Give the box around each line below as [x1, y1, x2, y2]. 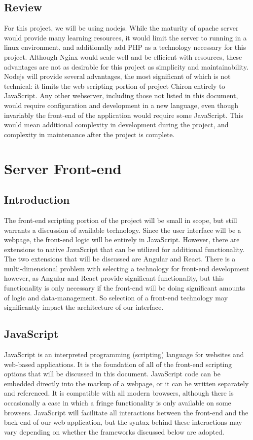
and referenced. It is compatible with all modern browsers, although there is [4, 388, 234, 398]
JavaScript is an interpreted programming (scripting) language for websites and [4, 349, 244, 360]
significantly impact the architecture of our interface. [4, 302, 164, 312]
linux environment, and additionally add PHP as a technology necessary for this [4, 42, 246, 52]
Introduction [4, 192, 70, 207]
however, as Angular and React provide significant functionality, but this [4, 273, 224, 283]
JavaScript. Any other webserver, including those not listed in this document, [4, 90, 238, 101]
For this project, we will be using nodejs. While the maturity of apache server [4, 23, 239, 33]
